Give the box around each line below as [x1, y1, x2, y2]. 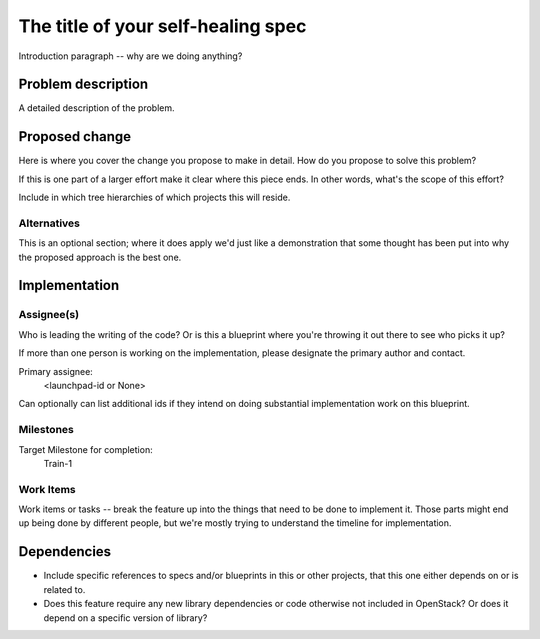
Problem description [18, 76, 149, 93]
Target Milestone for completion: [18, 443, 154, 455]
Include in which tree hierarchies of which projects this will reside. [18, 191, 291, 204]
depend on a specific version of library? [43, 611, 208, 624]
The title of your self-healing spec [18, 15, 307, 37]
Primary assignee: [18, 365, 94, 377]
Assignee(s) [18, 308, 80, 322]
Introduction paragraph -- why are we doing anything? [18, 50, 243, 62]
